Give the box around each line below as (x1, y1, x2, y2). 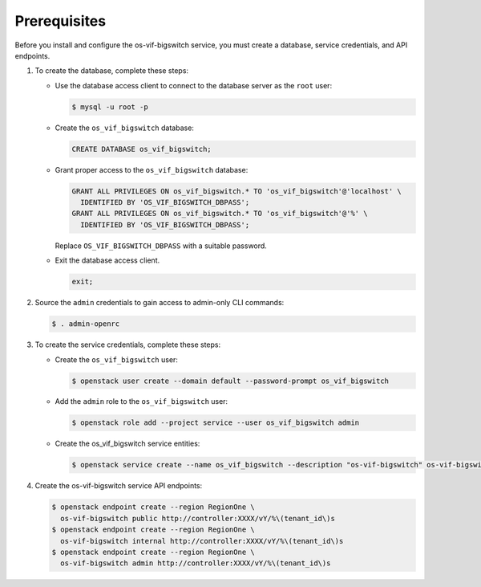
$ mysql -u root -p (71, 102, 148, 112)
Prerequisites (14, 12, 107, 30)
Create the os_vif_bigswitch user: (55, 354, 178, 365)
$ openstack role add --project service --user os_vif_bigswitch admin (71, 418, 360, 427)
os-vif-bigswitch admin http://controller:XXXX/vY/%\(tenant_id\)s (60, 559, 331, 568)
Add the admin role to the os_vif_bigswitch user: (55, 397, 228, 406)
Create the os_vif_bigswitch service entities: (55, 438, 200, 449)
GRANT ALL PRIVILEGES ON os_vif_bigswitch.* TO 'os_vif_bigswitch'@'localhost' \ (71, 186, 402, 196)
